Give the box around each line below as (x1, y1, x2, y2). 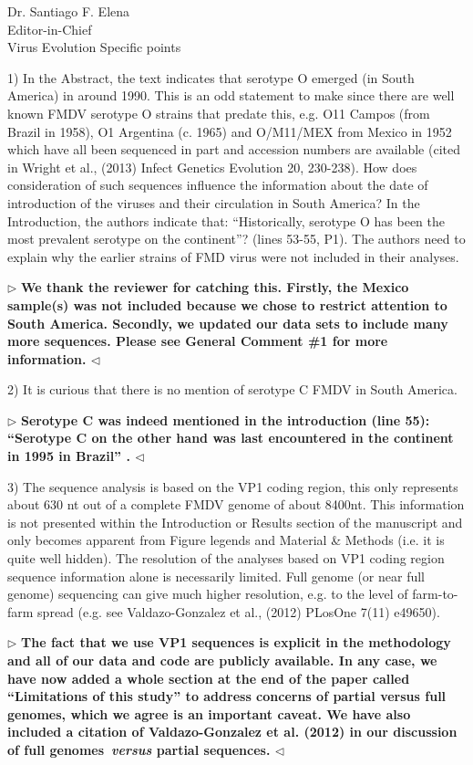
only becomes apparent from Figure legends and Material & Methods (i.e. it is (7, 530, 445, 550)
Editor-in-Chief (7, 19, 92, 38)
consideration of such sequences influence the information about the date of (7, 175, 428, 194)
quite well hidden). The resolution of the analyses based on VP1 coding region (7, 549, 445, 568)
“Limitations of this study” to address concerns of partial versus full (7, 686, 447, 706)
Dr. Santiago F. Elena (7, 2, 130, 20)
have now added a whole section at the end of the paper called (7, 668, 410, 687)
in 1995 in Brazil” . (7, 446, 130, 466)
